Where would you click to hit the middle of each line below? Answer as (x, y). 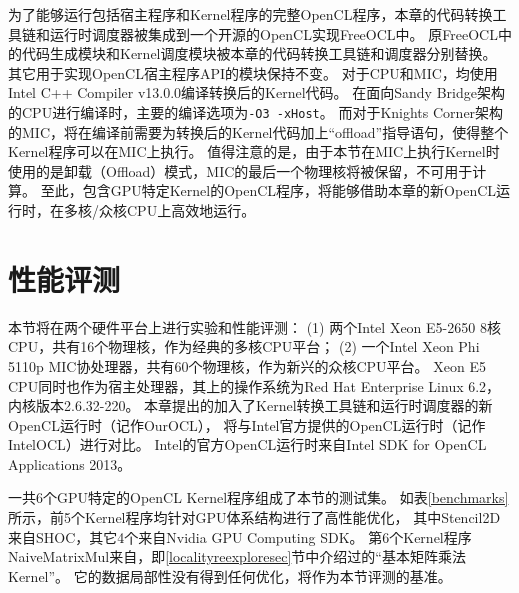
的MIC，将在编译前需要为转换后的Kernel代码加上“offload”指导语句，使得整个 (258, 131)
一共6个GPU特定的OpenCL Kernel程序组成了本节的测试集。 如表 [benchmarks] (258, 497)
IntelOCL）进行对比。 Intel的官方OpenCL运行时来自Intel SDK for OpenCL (247, 444)
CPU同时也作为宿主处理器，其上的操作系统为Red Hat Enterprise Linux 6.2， (254, 385)
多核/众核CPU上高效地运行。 (159, 210)
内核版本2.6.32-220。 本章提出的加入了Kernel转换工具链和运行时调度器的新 (250, 405)
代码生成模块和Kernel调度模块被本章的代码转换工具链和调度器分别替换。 (259, 53)
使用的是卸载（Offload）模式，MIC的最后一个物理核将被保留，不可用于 (240, 170)
